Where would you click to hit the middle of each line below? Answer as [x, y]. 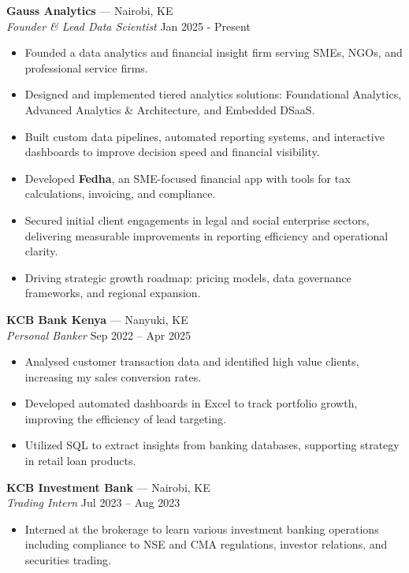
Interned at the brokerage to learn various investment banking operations [202, 528]
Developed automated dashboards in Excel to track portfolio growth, [191, 403]
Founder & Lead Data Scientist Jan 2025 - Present [128, 26]
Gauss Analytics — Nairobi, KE [90, 10]
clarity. [41, 251]
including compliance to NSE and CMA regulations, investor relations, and [206, 544]
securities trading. [68, 560]
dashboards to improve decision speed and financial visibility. [172, 152]
